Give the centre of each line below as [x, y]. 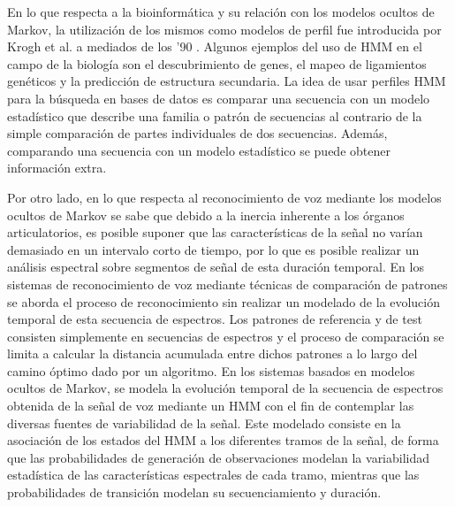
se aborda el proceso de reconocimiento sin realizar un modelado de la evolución [224, 301]
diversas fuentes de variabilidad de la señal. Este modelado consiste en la [204, 422]
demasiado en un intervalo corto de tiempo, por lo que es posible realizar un [213, 249]
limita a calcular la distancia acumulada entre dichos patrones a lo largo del [212, 353]
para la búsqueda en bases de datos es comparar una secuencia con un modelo [219, 98]
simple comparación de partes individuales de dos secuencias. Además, [197, 133]
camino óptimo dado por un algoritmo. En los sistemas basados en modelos [211, 370]
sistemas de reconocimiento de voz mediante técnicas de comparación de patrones [227, 284]
